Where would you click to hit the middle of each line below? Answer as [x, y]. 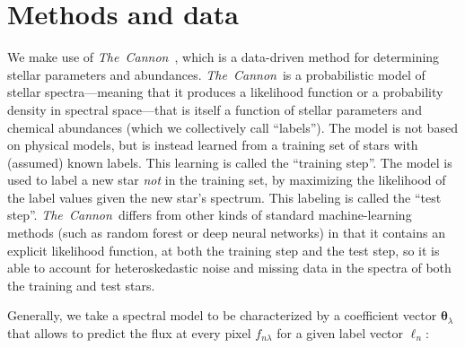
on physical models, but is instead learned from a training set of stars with [213, 145]
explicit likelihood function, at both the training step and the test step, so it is [224, 250]
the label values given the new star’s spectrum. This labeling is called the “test [224, 197]
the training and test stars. [81, 285]
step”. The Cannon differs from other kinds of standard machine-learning [210, 215]
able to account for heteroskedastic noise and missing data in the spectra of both [229, 268]
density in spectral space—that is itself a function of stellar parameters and [215, 109]
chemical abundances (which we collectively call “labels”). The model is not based [232, 127]
